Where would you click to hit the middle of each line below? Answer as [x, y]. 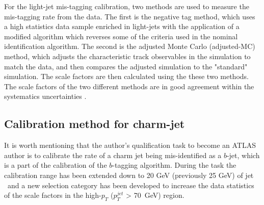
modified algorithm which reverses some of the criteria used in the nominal [121, 36]
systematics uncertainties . [45, 96]
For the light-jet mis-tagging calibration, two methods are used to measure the [127, 6]
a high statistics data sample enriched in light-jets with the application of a [122, 26]
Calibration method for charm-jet [95, 124]
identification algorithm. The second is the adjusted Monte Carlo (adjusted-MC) [130, 46]
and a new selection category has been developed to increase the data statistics [131, 185]
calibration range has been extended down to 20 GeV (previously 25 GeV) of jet [129, 175]
